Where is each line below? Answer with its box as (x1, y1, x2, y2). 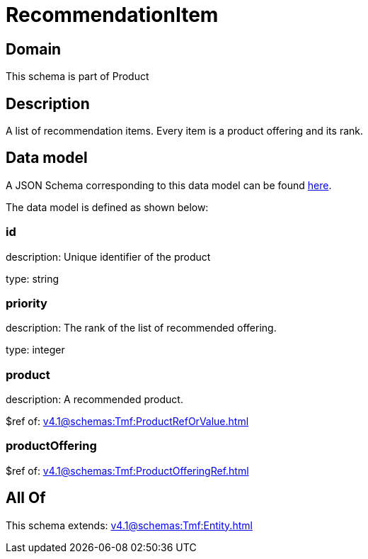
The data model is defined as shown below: (6, 201, 209, 213)
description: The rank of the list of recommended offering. (6, 322, 277, 334)
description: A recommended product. (6, 393, 183, 406)
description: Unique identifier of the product (6, 250, 211, 263)
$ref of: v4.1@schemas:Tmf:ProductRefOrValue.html (6, 415, 249, 428)
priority (6, 295, 47, 310)
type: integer (6, 344, 65, 356)
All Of (6, 489, 46, 507)
